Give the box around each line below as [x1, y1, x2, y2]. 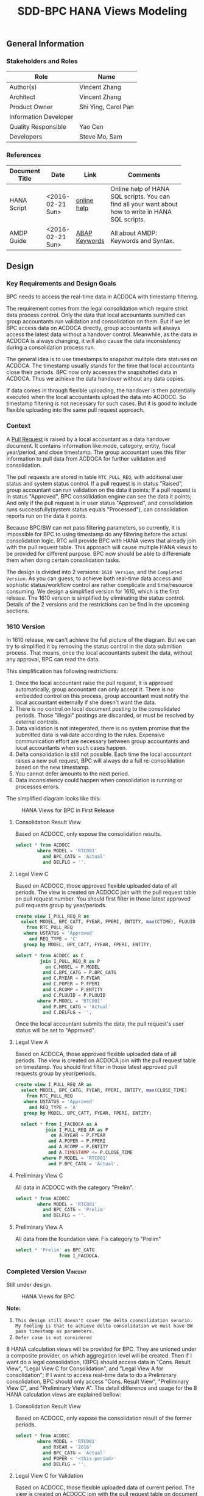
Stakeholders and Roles [6, 57, 78, 65]
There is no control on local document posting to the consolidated [15, 705, 181, 713]
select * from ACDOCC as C [15, 952, 84, 958]
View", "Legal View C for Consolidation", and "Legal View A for [6, 1365, 164, 1372]
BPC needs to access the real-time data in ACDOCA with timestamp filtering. [6, 293, 199, 300]
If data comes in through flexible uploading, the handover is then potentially [6, 387, 196, 394]
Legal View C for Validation [15, 1472, 83, 1480]
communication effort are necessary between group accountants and [15, 738, 190, 745]
